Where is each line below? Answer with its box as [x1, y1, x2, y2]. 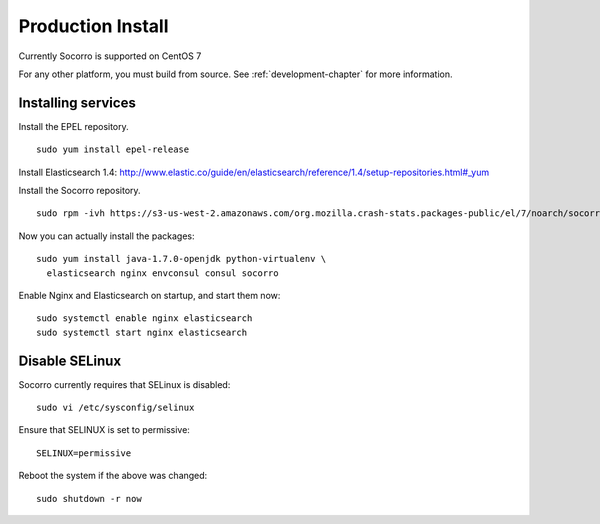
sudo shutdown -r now [36, 493, 142, 504]
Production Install [18, 15, 169, 37]
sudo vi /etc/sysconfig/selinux [36, 402, 195, 414]
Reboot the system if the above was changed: [18, 470, 208, 482]
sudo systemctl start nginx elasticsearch [36, 326, 248, 338]
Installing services [18, 94, 137, 111]
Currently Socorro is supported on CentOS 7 [18, 50, 202, 62]
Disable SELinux [18, 352, 122, 369]
